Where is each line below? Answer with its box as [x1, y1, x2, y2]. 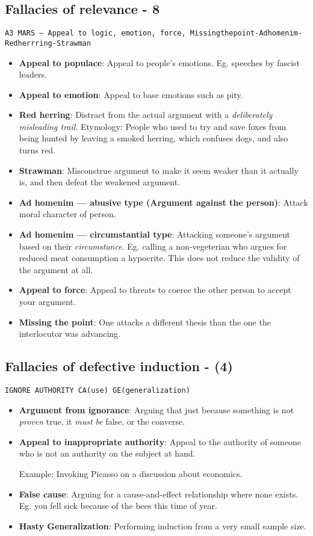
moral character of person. [19, 208, 116, 220]
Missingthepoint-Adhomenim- [190, 29, 302, 38]
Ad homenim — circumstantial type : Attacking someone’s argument [19, 228, 290, 241]
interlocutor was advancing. [19, 327, 120, 340]
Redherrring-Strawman [5, 39, 91, 48]
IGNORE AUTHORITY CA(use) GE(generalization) [5, 386, 190, 395]
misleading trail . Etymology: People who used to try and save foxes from [19, 120, 287, 132]
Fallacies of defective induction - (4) [5, 357, 233, 375]
